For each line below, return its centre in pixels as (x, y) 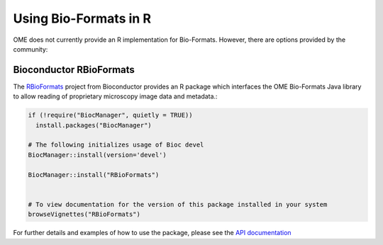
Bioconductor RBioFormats (74, 70)
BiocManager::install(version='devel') (97, 155)
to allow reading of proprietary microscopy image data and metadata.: (115, 96)
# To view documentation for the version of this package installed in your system (178, 204)
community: (30, 49)
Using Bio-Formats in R (82, 18)
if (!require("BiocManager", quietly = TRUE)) (110, 115)
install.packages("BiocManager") (94, 125)
